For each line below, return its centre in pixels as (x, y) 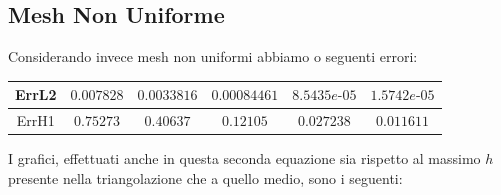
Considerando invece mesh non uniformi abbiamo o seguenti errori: (213, 56)
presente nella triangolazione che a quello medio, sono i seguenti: (205, 177)
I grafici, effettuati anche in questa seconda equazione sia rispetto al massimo (244, 158)
